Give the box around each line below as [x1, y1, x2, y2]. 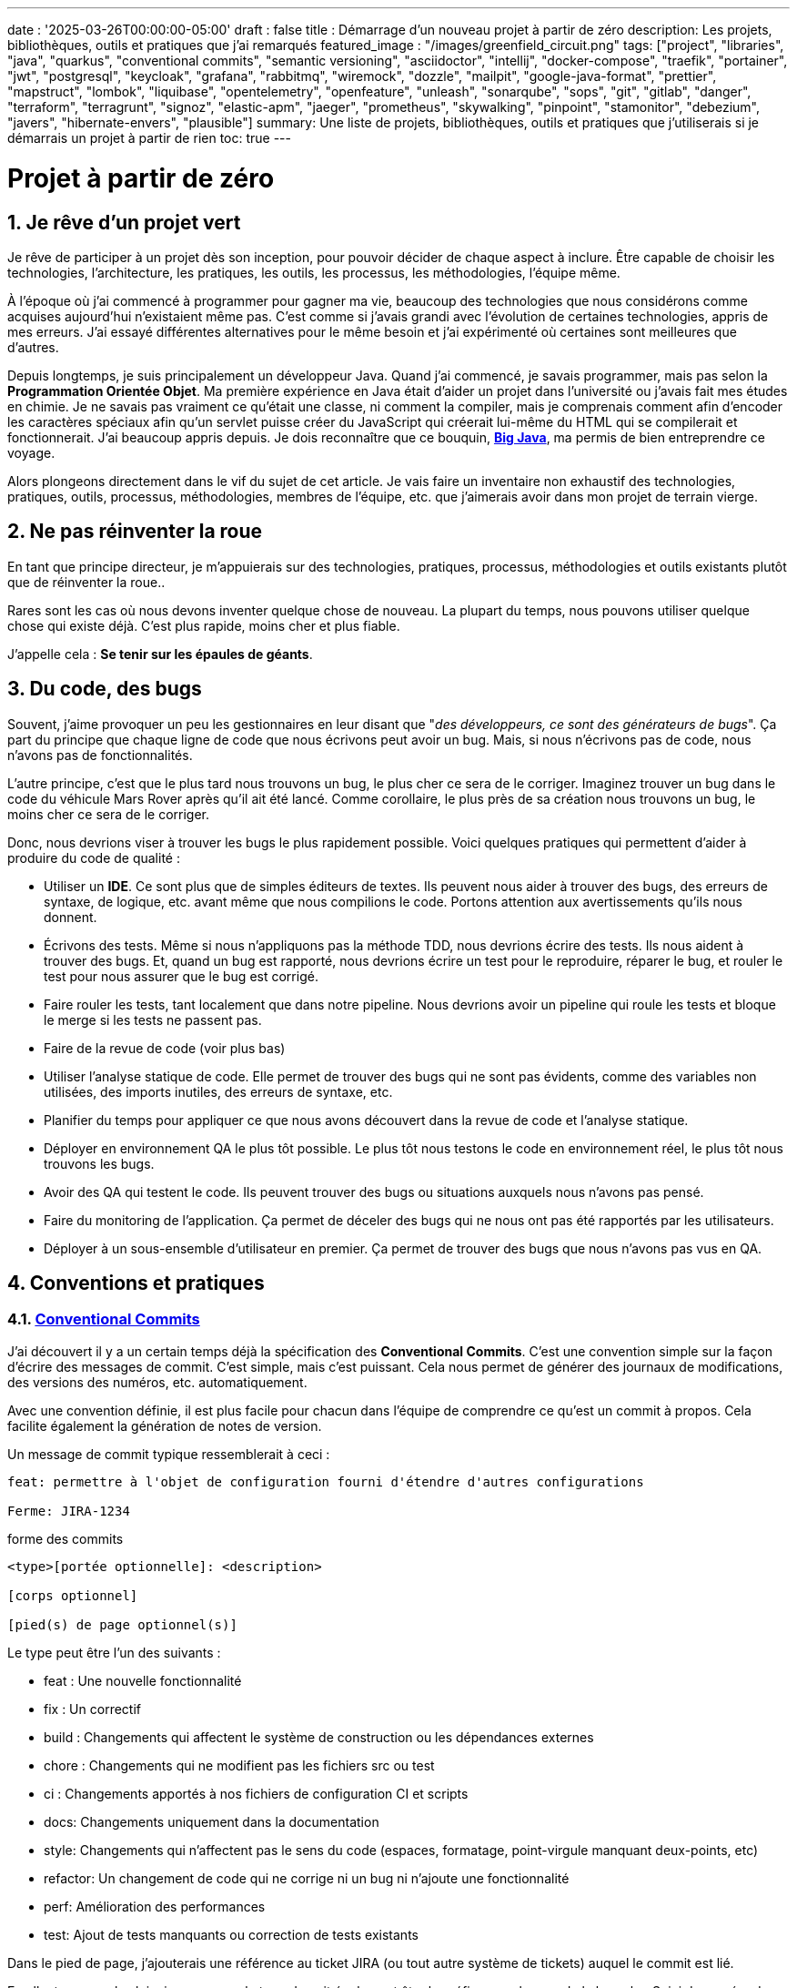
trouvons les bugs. [44, 1155, 155, 1171]
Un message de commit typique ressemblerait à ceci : [7, 1445, 330, 1462]
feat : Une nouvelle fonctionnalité [44, 1672, 242, 1689]
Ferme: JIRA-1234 [7, 1503, 130, 1518]
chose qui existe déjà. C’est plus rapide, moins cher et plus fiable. [7, 617, 400, 634]
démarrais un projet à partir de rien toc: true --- [7, 130, 291, 146]
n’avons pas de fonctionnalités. [7, 746, 193, 763]
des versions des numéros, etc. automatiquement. [7, 1374, 308, 1390]
